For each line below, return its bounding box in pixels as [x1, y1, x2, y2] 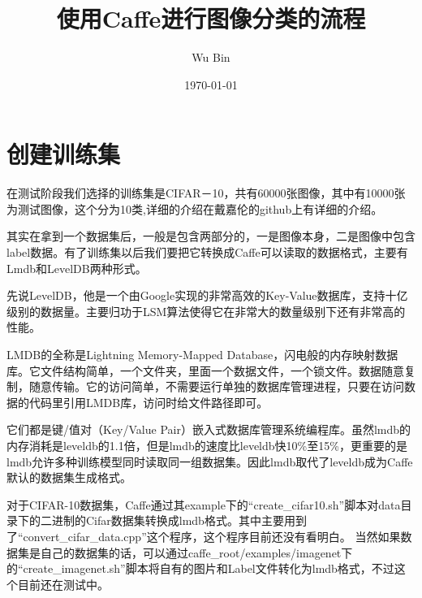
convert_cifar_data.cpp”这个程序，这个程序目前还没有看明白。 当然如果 [23, 527, 401, 544]
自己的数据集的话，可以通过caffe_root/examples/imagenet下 [40, 544, 353, 561]
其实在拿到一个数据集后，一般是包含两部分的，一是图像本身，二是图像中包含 [6, 227, 416, 245]
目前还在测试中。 [17, 575, 109, 592]
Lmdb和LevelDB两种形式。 [6, 259, 147, 276]
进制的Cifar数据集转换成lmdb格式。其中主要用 [51, 512, 295, 529]
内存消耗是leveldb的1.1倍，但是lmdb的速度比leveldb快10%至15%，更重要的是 [6, 436, 407, 453]
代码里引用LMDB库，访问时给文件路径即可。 [28, 393, 269, 410]
